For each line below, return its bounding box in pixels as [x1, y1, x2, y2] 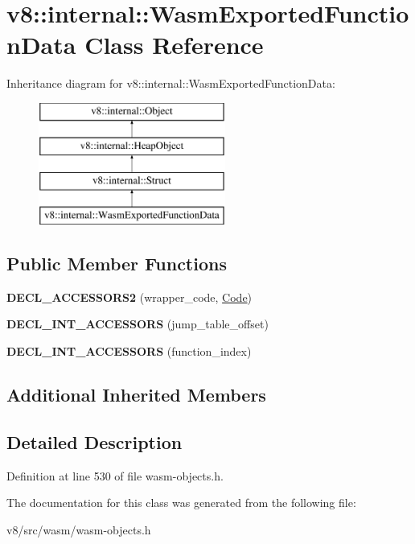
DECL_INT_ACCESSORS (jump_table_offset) [6, 315, 269, 332]
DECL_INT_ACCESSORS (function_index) [6, 343, 252, 360]
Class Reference [84, 28, 264, 61]
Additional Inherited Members [6, 382, 266, 407]
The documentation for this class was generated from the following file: [6, 494, 356, 511]
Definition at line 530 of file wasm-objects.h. [6, 467, 224, 484]
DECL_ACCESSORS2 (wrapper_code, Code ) [6, 288, 253, 305]
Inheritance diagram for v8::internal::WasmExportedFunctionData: [6, 75, 335, 92]
